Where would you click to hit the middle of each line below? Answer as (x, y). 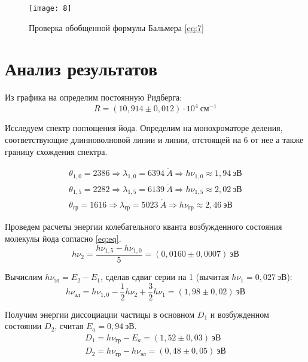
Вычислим (24, 277)
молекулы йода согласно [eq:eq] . (63, 238)
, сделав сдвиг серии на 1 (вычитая (165, 277)
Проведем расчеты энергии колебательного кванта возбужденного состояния (144, 226)
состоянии (23, 326)
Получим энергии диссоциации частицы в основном (100, 314)
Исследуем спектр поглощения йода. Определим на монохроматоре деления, (144, 128)
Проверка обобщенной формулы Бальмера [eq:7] (116, 27)
